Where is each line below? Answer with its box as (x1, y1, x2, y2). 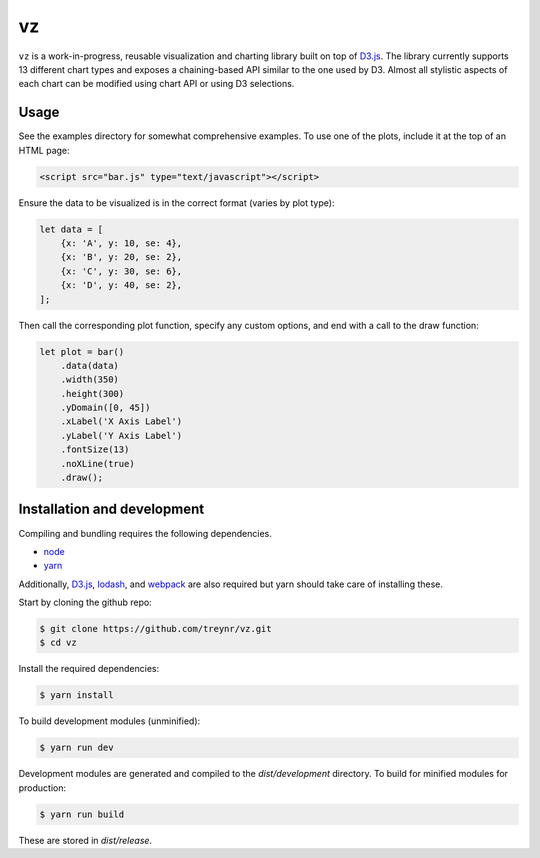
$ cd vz (39, 637, 77, 649)
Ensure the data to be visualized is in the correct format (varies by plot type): (18, 196, 335, 209)
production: (18, 781, 67, 794)
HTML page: (18, 144, 70, 156)
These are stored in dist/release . (18, 834, 153, 846)
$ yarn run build (39, 808, 125, 820)
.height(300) (60, 388, 125, 399)
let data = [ (39, 223, 104, 235)
